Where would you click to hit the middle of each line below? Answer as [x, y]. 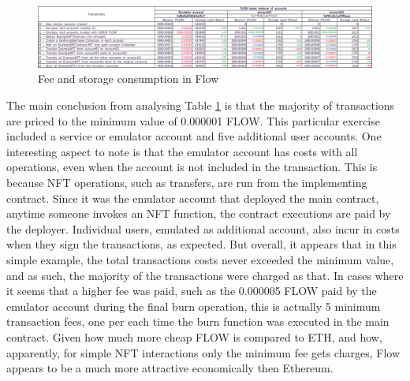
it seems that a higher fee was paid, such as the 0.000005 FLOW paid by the [192, 291]
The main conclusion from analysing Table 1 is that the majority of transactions [201, 105]
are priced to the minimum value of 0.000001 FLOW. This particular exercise [193, 120]
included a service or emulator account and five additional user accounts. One [194, 136]
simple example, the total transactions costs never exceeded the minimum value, [200, 259]
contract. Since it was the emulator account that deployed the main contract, [193, 198]
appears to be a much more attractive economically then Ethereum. [170, 368]
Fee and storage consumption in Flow [129, 78]
